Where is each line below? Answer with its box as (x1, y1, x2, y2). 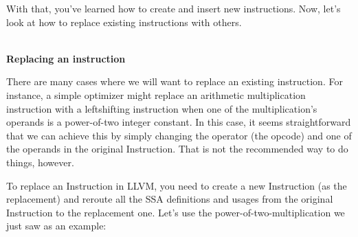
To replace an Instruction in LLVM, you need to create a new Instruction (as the (6, 178, 347, 192)
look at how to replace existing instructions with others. (6, 14, 242, 29)
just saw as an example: (6, 218, 107, 233)
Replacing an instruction (6, 51, 126, 65)
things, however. (6, 155, 74, 169)
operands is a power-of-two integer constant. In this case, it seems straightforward (6, 115, 351, 129)
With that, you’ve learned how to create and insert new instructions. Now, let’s (6, 1, 341, 15)
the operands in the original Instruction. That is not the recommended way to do (6, 142, 348, 156)
